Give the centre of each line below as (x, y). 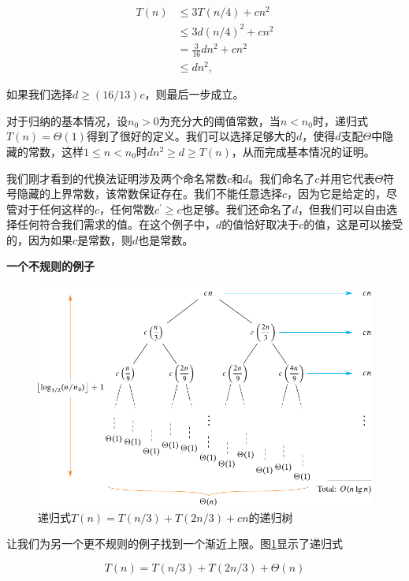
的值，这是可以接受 (353, 224)
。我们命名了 (282, 178)
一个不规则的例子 (50, 266)
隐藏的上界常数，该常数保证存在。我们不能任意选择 (149, 194)
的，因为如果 (39, 239)
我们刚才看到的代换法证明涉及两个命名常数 (117, 178)
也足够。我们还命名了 (237, 209)
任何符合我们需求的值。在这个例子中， (116, 224)
